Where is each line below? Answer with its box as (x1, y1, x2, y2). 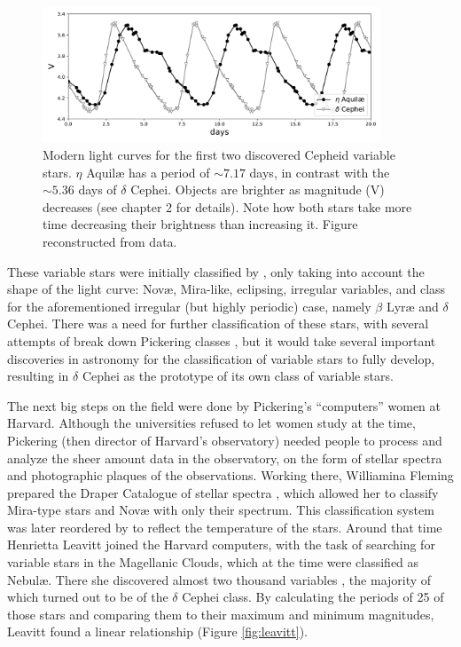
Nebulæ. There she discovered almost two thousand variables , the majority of (7, 570, 432, 588)
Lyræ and (386, 296, 439, 315)
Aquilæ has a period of (86, 162, 210, 181)
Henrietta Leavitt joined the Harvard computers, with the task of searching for (7, 535, 435, 554)
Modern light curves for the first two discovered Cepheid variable (43, 146, 395, 163)
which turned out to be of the (7, 588, 168, 606)
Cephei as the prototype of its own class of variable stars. (82, 367, 394, 385)
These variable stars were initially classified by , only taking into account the (7, 262, 425, 280)
